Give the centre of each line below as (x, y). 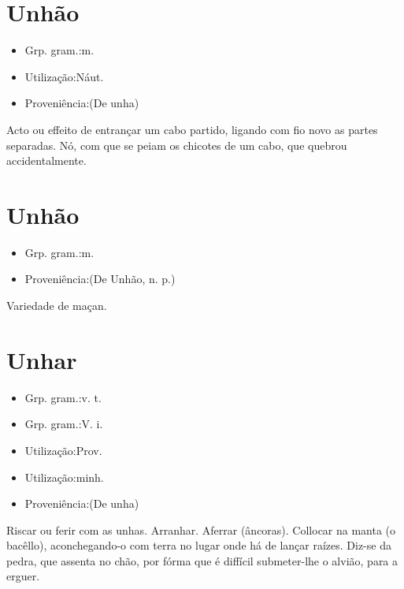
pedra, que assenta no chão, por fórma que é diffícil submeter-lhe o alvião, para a (202, 560)
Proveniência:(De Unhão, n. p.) (100, 279)
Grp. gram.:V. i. (64, 424)
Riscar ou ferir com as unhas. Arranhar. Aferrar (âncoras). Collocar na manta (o (201, 529)
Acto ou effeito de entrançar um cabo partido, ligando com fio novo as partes (192, 129)
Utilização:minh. (64, 477)
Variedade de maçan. (57, 305)
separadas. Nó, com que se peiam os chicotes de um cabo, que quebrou (177, 145)
